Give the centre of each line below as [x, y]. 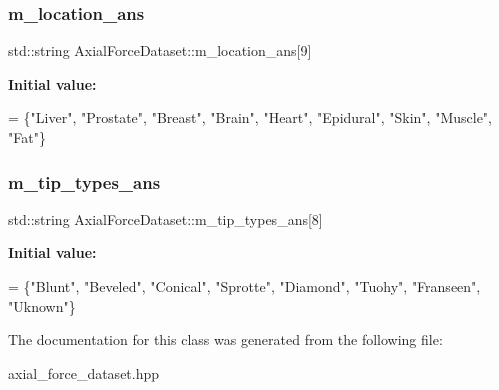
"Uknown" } [42, 305]
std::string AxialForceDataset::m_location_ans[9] [160, 50]
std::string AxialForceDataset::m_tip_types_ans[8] [165, 218]
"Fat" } [27, 137]
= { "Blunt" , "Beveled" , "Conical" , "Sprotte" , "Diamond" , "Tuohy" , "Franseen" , [244, 286]
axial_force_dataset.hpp [84, 372]
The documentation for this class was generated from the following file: [225, 339]
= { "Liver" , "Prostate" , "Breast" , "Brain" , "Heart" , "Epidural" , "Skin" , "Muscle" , [250, 117]
